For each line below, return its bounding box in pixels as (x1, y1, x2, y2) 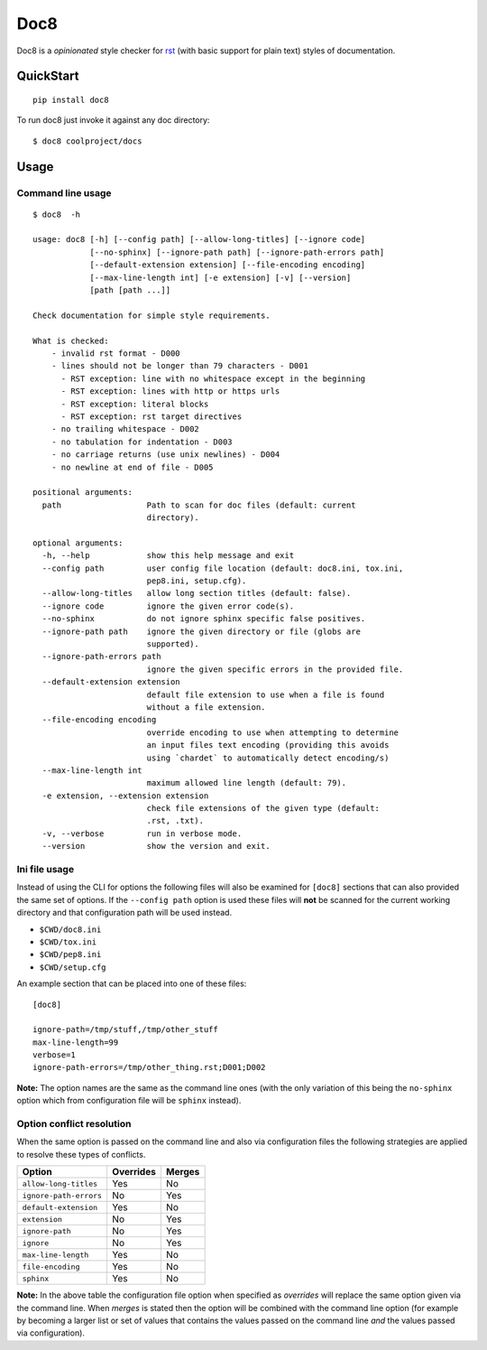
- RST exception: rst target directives (60, 411, 243, 422)
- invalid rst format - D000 (51, 349, 180, 358)
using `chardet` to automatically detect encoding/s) (146, 752, 390, 763)
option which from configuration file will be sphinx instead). (16, 1095, 242, 1106)
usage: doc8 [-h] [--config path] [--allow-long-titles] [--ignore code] (32, 235, 366, 245)
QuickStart (16, 69, 80, 84)
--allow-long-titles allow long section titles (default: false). (41, 588, 352, 599)
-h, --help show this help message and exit (41, 551, 295, 561)
